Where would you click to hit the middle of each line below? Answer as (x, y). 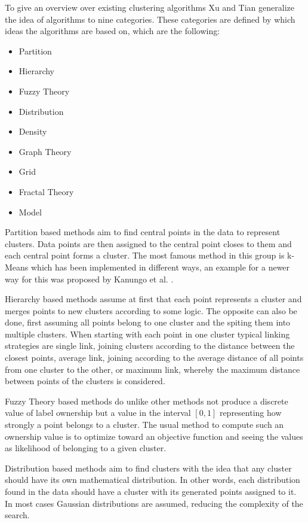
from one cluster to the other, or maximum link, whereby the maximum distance (153, 369)
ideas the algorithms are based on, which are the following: (113, 31)
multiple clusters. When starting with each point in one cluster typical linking (147, 334)
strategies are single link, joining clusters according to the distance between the (150, 346)
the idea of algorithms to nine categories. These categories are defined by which (150, 19)
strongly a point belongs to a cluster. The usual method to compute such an (144, 425)
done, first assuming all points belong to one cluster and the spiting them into (148, 322)
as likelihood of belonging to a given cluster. (86, 448)
